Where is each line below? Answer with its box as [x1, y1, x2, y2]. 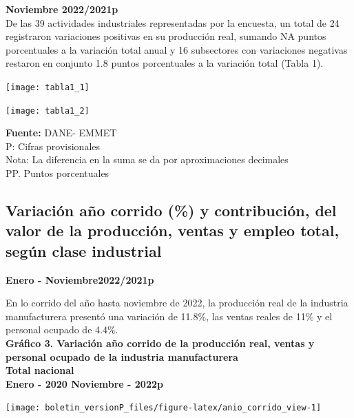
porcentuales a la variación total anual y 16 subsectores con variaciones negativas [6, 42, 348, 56]
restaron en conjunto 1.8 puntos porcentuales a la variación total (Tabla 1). [6, 56, 324, 70]
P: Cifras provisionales [6, 138, 101, 153]
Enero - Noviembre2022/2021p [6, 272, 154, 286]
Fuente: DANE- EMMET [6, 125, 117, 140]
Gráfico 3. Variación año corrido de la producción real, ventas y [6, 336, 315, 351]
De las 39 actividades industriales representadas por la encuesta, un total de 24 [6, 15, 340, 30]
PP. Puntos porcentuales [6, 166, 110, 180]
